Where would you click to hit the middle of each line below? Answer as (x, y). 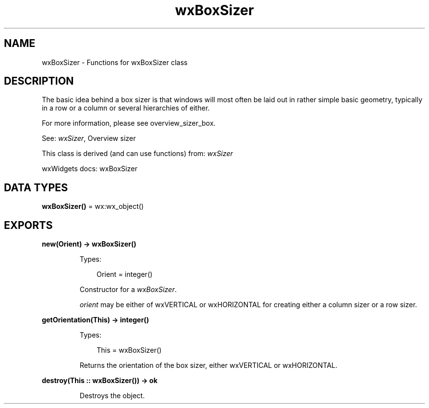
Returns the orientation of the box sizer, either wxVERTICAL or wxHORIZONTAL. (208, 365)
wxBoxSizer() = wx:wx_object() (93, 206)
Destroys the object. (112, 396)
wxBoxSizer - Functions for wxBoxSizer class (115, 62)
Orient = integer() (125, 274)
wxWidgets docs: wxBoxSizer (90, 169)
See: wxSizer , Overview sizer (89, 138)
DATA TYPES (36, 187)
